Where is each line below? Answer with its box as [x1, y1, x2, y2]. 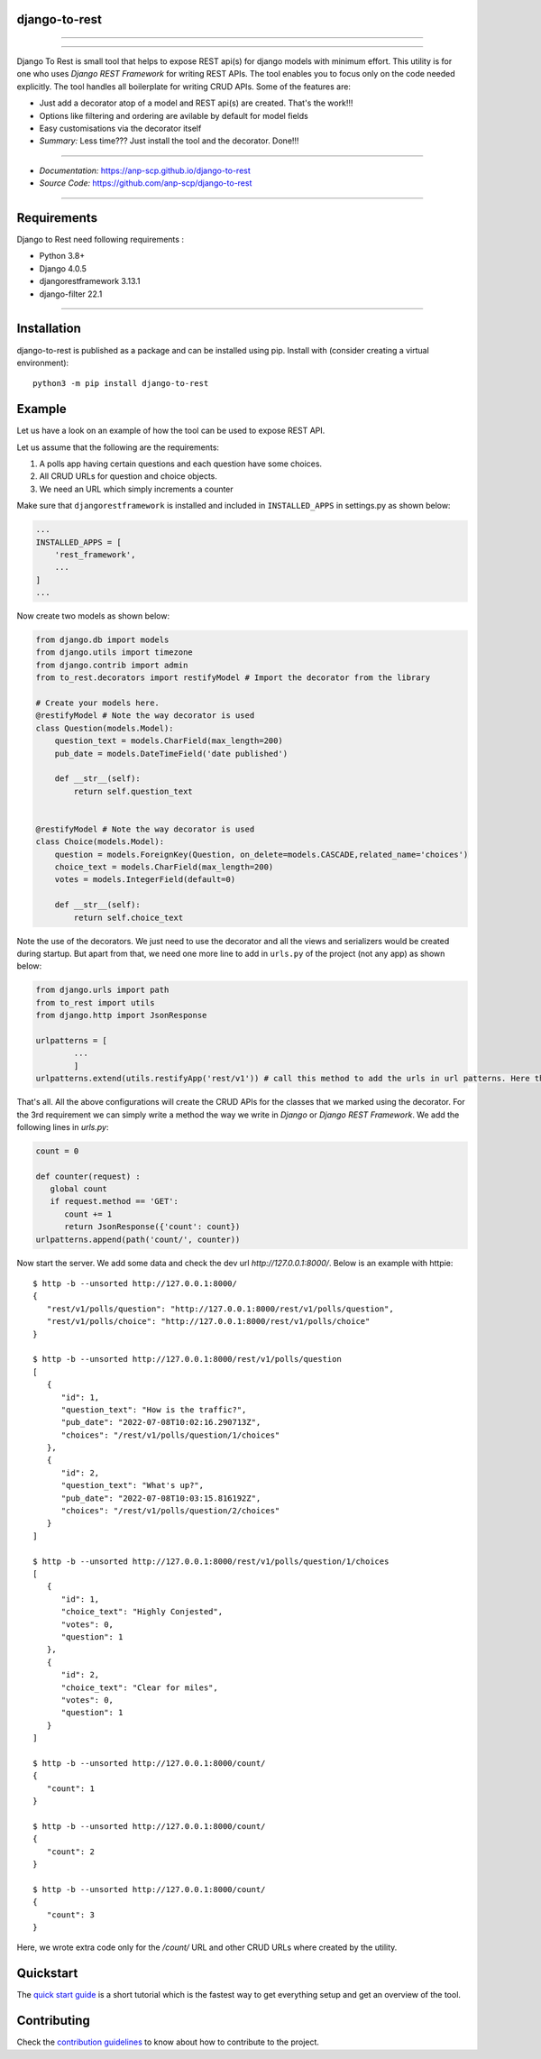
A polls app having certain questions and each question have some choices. [39, 458, 323, 469]
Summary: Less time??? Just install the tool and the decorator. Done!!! [39, 135, 299, 146]
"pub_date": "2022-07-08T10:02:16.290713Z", [60, 1417, 261, 1428]
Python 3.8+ [39, 251, 86, 262]
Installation [16, 321, 81, 336]
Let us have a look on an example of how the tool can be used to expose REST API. [16, 425, 326, 437]
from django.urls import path [35, 985, 170, 996]
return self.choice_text [73, 912, 184, 923]
